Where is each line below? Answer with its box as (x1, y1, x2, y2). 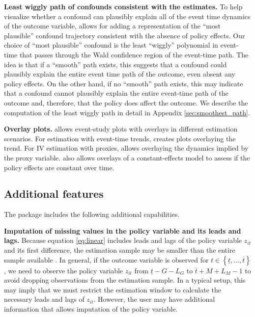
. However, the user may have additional (93, 294, 215, 304)
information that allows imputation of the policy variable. (4, 304, 178, 314)
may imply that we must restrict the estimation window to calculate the (4, 284, 222, 294)
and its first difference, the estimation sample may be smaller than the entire (4, 245, 235, 255)
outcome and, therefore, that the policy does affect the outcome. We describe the (4, 97, 248, 107)
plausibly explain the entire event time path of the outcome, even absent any (4, 69, 235, 79)
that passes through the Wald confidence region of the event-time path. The (19, 49, 249, 59)
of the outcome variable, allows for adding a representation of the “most (4, 21, 221, 31)
